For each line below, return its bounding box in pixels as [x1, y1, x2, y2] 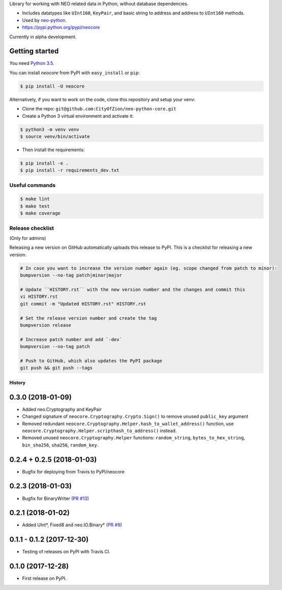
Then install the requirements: [22, 147, 85, 153]
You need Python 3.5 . [9, 60, 54, 66]
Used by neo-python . [22, 17, 67, 23]
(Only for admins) [9, 235, 46, 241]
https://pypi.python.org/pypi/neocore [22, 24, 100, 31]
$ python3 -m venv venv [20, 126, 80, 132]
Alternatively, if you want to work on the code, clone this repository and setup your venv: [9, 96, 196, 102]
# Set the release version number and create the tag [20, 315, 157, 321]
